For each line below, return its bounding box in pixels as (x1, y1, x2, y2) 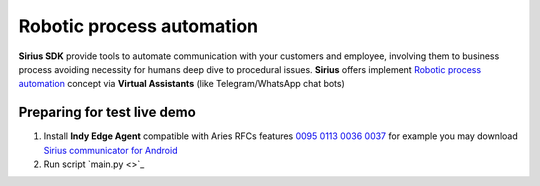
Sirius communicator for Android (43, 144, 178, 156)
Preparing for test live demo (18, 104, 197, 121)
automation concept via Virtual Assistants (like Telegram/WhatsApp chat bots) (18, 78, 345, 90)
